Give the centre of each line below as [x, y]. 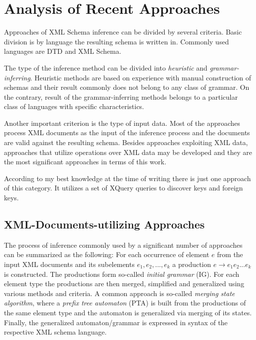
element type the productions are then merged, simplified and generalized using [124, 283]
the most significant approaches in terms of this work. [85, 162]
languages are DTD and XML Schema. [63, 51]
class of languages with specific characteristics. [74, 106]
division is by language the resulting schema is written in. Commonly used [116, 41]
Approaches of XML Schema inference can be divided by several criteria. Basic [123, 32]
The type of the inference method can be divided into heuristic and [106, 67]
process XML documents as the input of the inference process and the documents [127, 132]
